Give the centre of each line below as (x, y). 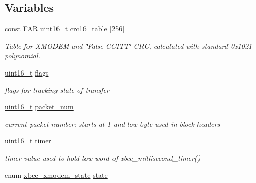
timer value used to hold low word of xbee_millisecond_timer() (103, 157)
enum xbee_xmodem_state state (56, 175)
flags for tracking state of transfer (57, 89)
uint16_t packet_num (39, 107)
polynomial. (22, 56)
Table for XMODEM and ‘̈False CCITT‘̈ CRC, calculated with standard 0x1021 (129, 45)
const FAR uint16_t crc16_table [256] (65, 29)
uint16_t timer (28, 141)
